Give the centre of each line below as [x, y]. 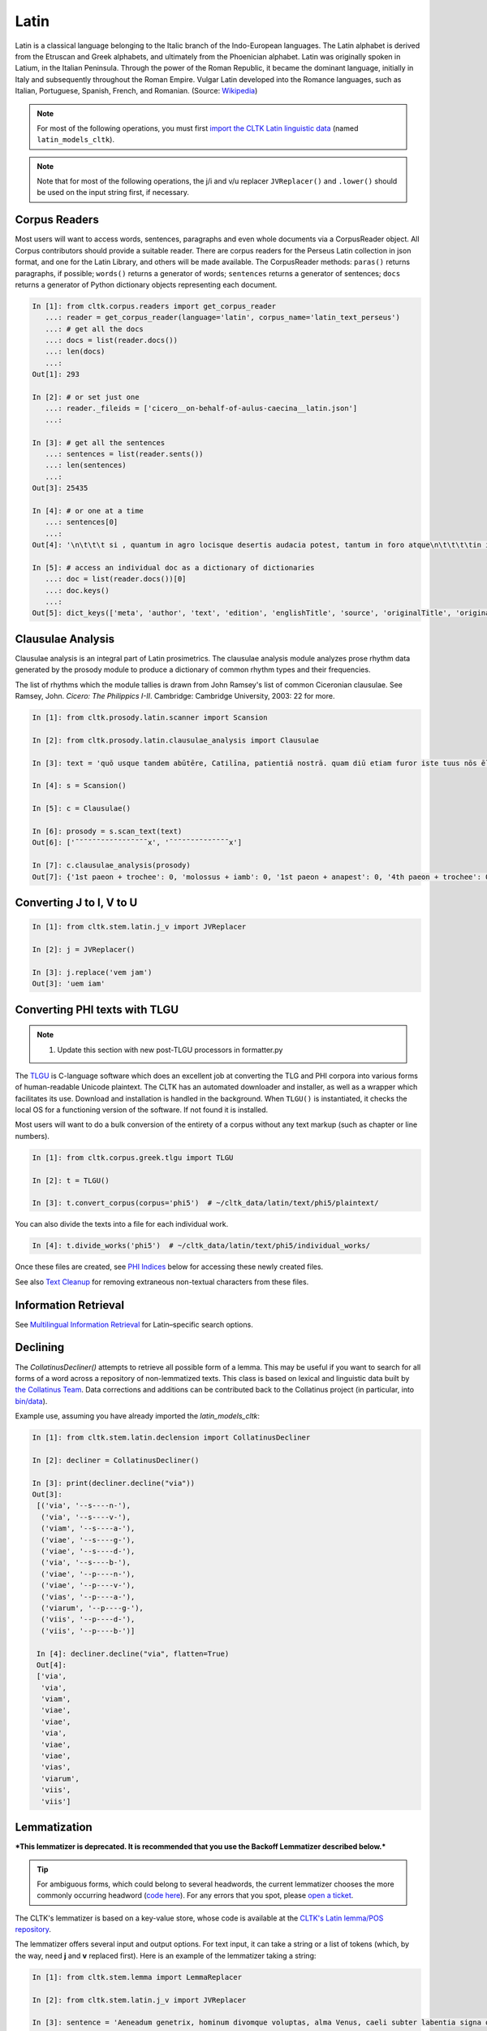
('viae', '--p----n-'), [88, 1574]
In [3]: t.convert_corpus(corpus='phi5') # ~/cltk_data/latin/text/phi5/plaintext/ [205, 1203]
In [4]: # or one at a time [88, 511]
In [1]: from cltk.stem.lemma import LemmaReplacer [137, 1977]
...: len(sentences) [86, 466]
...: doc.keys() [77, 590]
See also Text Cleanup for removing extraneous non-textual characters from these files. [162, 1282]
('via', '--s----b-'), [86, 1563]
